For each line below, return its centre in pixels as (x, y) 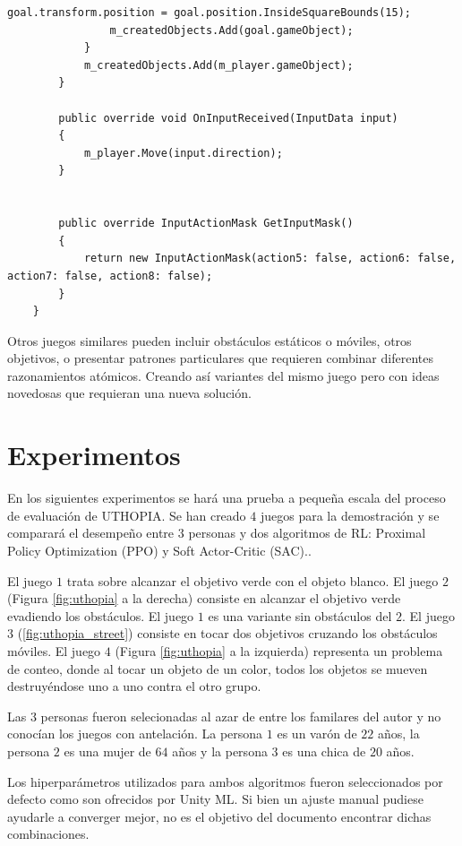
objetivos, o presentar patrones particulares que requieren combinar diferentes (220, 358)
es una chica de (324, 751)
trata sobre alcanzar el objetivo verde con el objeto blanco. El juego (252, 580)
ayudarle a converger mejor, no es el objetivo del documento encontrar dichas (219, 816)
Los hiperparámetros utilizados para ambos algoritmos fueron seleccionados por (225, 781)
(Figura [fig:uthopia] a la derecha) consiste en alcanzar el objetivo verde (204, 598)
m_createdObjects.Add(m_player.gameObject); (218, 65)
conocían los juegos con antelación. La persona (135, 734)
